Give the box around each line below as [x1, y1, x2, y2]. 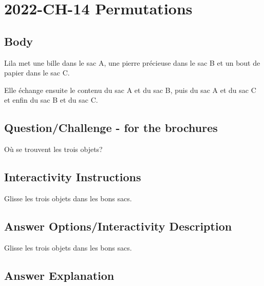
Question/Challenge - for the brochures [4, 120, 218, 136]
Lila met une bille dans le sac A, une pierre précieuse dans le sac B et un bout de [4, 57, 260, 68]
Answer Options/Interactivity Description [4, 218, 232, 234]
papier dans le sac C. [4, 67, 70, 78]
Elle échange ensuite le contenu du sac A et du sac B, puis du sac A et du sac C [4, 84, 256, 95]
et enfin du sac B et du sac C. [4, 94, 98, 105]
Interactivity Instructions [4, 169, 141, 185]
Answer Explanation [4, 267, 115, 283]
